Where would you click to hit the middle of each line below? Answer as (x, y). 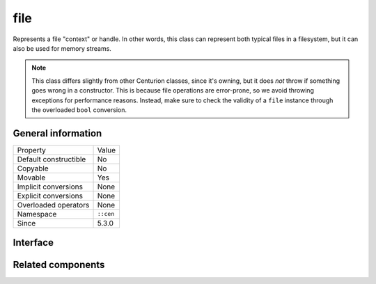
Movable (31, 177)
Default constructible (52, 159)
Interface (33, 243)
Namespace (37, 214)
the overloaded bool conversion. (79, 110)
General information (57, 133)
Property (32, 150)
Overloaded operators (53, 205)
